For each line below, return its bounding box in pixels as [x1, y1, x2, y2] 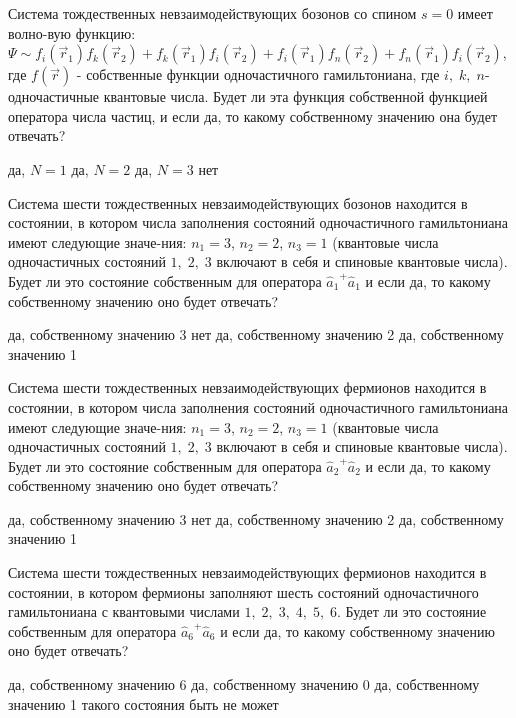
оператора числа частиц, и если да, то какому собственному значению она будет [8, 105, 498, 126]
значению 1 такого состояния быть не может [8, 693, 279, 714]
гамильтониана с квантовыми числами [8, 601, 240, 622]
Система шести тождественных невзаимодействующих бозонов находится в [8, 192, 468, 213]
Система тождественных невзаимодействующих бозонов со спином [8, 3, 417, 23]
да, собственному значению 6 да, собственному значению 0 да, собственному [8, 674, 480, 695]
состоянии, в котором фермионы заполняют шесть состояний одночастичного [8, 581, 479, 602]
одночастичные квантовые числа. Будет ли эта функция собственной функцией [8, 86, 488, 107]
